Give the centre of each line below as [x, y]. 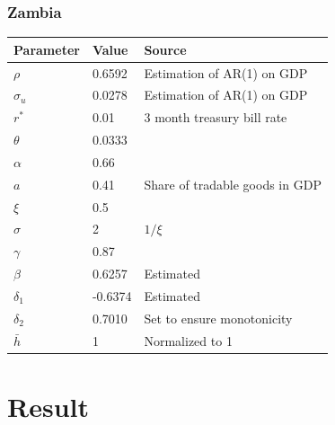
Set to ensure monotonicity [218, 318]
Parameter [47, 49]
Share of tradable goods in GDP [233, 184]
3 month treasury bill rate [216, 117]
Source [165, 49]
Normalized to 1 [188, 340]
